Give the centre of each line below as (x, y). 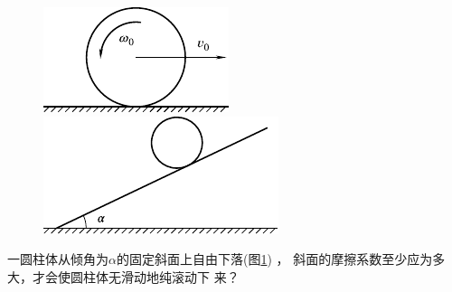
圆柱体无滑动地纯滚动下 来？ (155, 276)
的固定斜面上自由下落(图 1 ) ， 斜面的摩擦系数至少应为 (274, 259)
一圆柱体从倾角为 (58, 259)
